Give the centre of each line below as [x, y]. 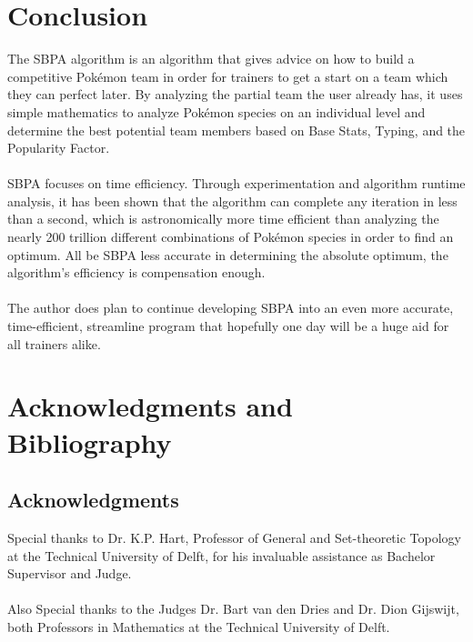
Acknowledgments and [150, 406]
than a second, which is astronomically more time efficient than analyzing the [223, 219]
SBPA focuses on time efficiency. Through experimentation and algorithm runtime [236, 183]
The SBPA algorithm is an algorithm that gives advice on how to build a [211, 59]
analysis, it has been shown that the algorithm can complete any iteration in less [232, 201]
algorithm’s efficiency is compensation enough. [136, 272]
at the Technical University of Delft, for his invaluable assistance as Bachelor [221, 555]
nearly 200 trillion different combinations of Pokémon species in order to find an [231, 237]
